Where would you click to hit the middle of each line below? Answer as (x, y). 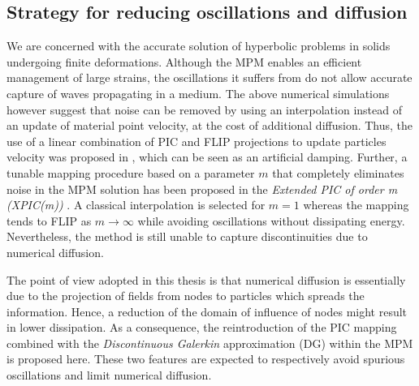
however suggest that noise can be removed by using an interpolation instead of (204, 109)
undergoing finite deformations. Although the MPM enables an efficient (184, 61)
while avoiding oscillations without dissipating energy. (271, 220)
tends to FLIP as (49, 220)
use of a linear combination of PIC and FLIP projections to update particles (197, 141)
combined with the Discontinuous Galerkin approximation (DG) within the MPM (210, 343)
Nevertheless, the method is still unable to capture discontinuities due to (187, 236)
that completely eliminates (338, 172)
